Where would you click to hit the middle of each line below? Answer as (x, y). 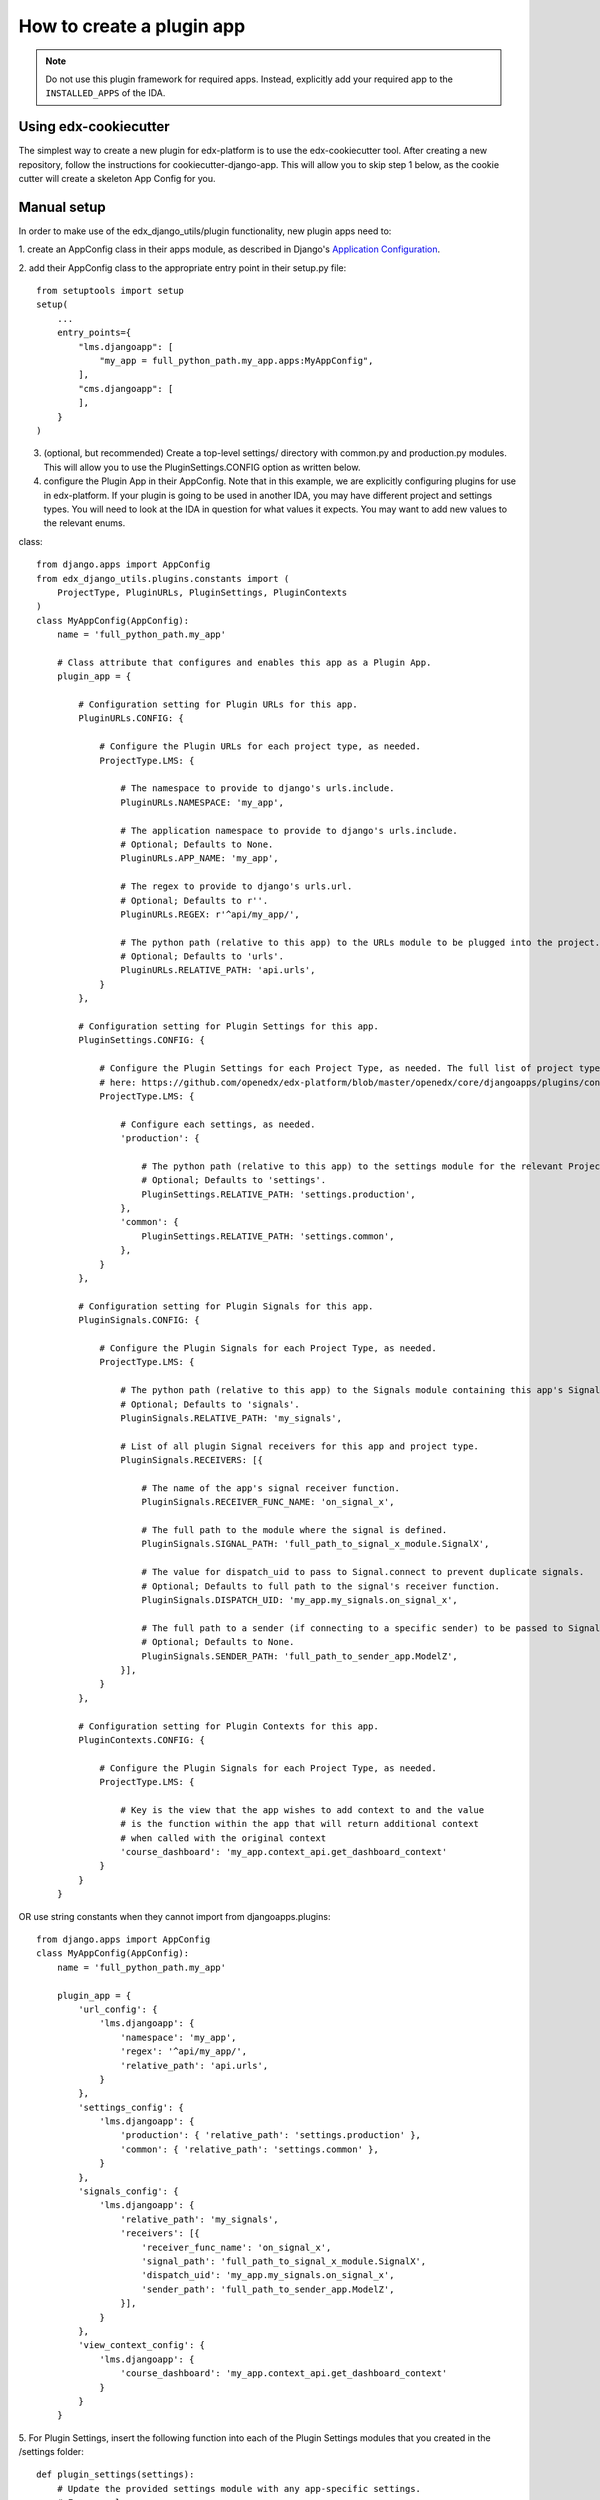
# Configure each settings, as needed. (218, 1124)
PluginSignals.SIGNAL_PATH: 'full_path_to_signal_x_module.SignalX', (315, 1544)
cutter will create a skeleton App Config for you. (117, 179)
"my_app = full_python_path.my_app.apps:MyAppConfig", (236, 361)
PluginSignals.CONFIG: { (139, 1320)
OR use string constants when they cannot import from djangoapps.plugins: (174, 1916)
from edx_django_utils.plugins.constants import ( (163, 578)
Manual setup (62, 206)
